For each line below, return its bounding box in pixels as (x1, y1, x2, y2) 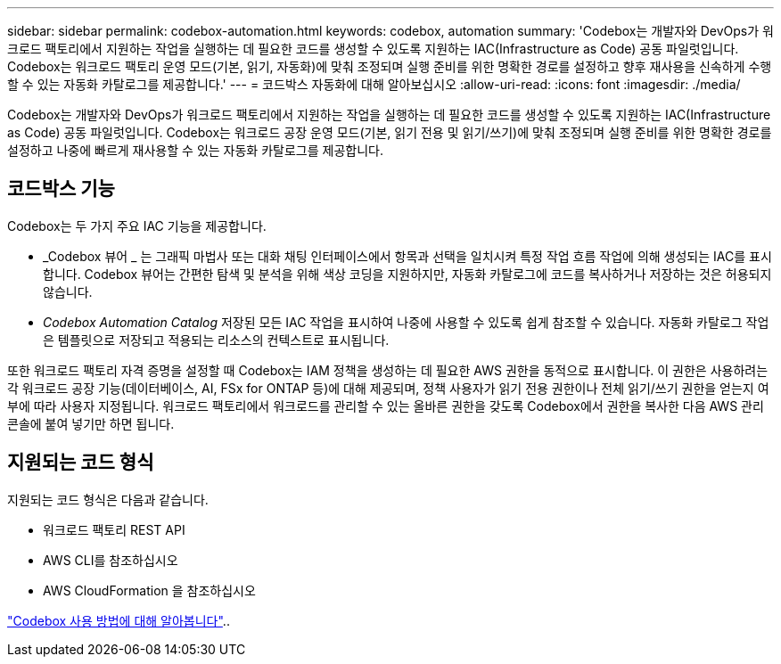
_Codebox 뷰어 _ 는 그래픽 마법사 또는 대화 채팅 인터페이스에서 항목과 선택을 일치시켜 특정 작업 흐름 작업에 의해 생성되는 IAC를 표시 (43, 248, 772, 264)
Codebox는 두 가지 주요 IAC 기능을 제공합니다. (7, 217, 267, 234)
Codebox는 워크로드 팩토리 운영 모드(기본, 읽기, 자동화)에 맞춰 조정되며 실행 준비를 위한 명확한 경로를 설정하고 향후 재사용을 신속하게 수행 (7, 59, 772, 74)
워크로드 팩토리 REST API (43, 521, 185, 537)
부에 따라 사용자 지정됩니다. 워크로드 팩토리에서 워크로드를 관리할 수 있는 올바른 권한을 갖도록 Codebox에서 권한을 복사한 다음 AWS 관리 (7, 398, 764, 414)
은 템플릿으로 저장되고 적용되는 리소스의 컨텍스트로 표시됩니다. (43, 332, 390, 348)
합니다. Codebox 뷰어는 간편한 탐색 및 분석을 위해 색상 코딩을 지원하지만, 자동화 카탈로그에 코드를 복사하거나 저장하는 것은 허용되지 (43, 266, 772, 282)
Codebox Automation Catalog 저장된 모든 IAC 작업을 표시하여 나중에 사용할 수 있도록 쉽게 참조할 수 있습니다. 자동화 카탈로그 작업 (43, 314, 769, 330)
